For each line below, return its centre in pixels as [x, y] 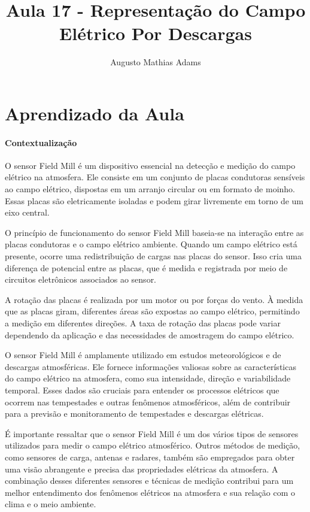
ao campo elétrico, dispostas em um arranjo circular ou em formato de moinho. [150, 189]
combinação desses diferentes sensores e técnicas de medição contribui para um [149, 481]
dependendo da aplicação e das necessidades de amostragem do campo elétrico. [150, 334]
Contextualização [41, 142]
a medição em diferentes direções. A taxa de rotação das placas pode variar [143, 323]
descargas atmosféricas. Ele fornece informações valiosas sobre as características [151, 366]
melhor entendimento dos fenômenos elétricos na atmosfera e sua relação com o [150, 492]
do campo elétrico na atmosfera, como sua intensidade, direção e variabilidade [148, 378]
